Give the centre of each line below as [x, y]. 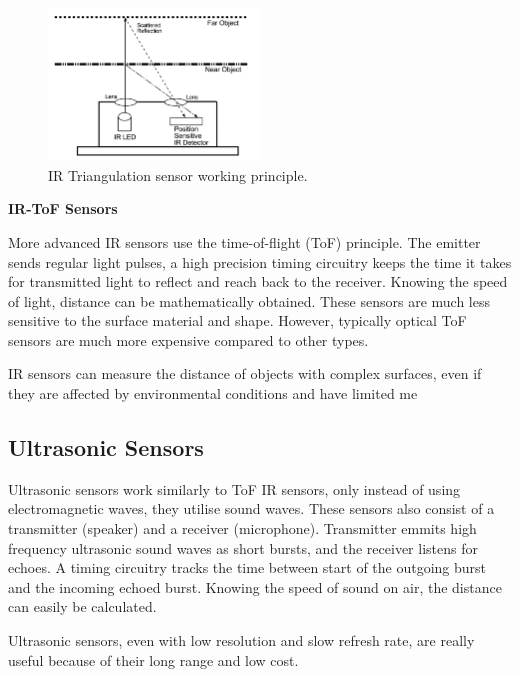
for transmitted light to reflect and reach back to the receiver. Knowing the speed [258, 281]
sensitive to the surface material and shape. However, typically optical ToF [237, 320]
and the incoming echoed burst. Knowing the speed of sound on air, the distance [255, 586]
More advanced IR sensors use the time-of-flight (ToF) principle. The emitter [244, 241]
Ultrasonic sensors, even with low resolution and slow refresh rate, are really [241, 640]
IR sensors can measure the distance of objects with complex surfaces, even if [245, 373]
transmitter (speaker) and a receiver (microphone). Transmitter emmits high [242, 528]
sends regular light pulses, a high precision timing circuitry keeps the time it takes [260, 261]
